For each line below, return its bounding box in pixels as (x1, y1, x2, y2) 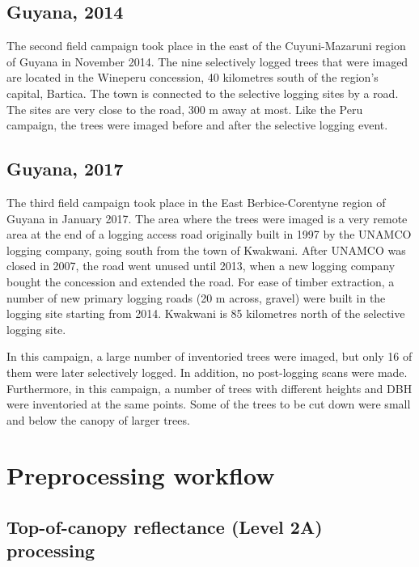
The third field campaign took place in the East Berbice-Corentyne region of (6, 193, 386, 210)
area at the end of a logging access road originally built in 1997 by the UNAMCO (6, 226, 412, 243)
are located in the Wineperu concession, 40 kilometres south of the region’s (6, 69, 379, 86)
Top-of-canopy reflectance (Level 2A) (6, 514, 323, 539)
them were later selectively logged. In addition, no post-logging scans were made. (6, 363, 408, 380)
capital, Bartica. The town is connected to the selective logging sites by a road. (6, 84, 399, 101)
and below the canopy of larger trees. (6, 411, 190, 428)
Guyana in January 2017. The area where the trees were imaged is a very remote (6, 209, 408, 226)
